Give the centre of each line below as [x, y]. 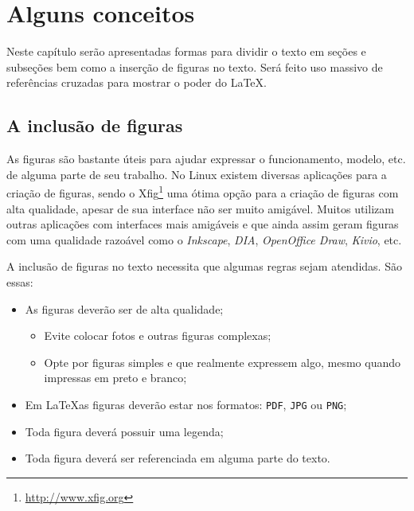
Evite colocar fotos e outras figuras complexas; [158, 335]
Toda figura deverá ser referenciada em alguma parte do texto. [178, 458]
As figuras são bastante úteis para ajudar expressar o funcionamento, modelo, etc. [206, 159]
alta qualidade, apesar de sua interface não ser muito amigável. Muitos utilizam [200, 208]
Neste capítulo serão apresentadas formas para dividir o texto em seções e [186, 51]
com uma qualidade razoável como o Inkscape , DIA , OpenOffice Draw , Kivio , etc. [204, 239]
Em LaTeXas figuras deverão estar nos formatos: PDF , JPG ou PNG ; [186, 404]
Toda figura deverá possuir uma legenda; [124, 431]
